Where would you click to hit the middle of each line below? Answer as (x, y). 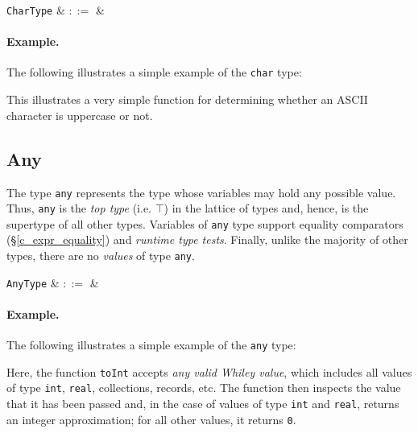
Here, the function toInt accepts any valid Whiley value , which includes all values (209, 371)
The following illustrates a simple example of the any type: (151, 345)
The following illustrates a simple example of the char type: (154, 72)
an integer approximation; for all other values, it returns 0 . (151, 419)
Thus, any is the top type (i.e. (79, 208)
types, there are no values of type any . (101, 256)
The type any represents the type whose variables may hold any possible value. (201, 192)
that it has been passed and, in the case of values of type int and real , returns (203, 404)
